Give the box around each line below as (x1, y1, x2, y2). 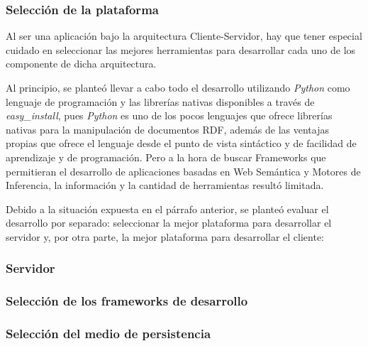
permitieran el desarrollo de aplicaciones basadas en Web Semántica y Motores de (6, 163, 361, 178)
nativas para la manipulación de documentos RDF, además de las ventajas (6, 121, 329, 136)
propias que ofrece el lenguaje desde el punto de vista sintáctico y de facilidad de (6, 136, 357, 151)
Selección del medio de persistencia (6, 325, 211, 342)
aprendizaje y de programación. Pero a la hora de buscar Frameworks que (6, 149, 326, 164)
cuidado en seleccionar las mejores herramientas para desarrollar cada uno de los (6, 42, 356, 57)
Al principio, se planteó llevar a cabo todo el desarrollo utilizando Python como (6, 80, 350, 94)
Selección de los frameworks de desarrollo (6, 292, 248, 310)
